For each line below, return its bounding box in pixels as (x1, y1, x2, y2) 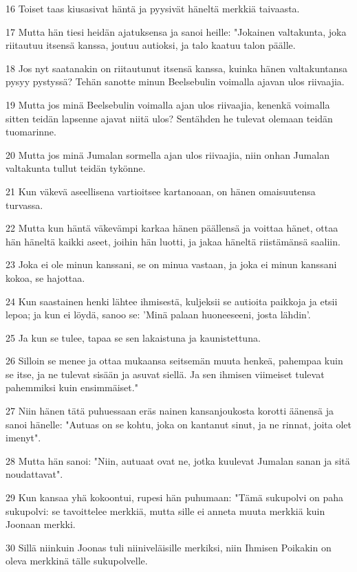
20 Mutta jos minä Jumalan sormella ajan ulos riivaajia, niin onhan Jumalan (6, 147, 329, 162)
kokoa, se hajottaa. (6, 270, 85, 285)
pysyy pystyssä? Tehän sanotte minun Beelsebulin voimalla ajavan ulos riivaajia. (6, 74, 345, 89)
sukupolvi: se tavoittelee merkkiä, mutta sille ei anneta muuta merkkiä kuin (6, 503, 325, 518)
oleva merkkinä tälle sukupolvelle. (6, 553, 148, 568)
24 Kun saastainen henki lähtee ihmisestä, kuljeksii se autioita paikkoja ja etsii (6, 294, 338, 308)
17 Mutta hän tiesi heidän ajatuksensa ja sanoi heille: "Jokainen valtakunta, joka (6, 24, 347, 38)
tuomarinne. (6, 124, 56, 139)
